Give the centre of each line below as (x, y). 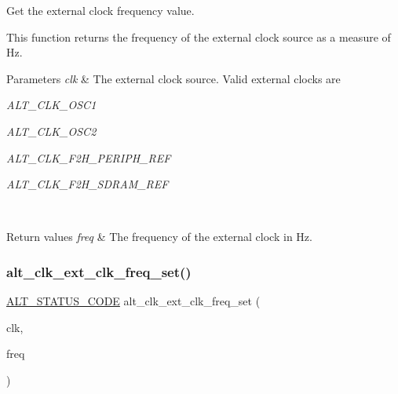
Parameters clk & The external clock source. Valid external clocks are (173, 78)
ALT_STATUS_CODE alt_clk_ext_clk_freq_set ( (133, 301)
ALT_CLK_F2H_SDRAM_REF (88, 184)
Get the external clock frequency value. (100, 10)
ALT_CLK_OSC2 (51, 131)
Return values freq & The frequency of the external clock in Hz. (159, 237)
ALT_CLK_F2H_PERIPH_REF (89, 157)
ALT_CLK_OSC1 (51, 105)
